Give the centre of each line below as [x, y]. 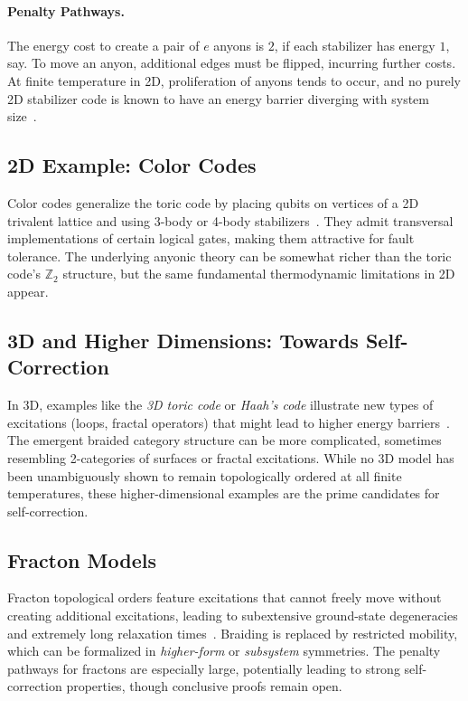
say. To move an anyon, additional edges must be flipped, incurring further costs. [232, 63]
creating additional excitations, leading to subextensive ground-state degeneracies [233, 616]
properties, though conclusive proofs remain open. [204, 686]
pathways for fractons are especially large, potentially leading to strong [204, 668]
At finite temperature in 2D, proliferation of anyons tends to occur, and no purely [234, 80]
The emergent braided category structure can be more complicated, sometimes [225, 440]
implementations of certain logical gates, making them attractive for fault [211, 238]
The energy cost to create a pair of [103, 45]
